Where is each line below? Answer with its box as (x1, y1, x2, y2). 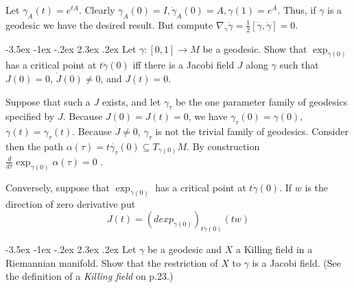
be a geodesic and (147, 242, 222, 256)
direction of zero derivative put (5, 196, 136, 211)
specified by (5, 109, 55, 123)
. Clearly (78, 3, 115, 16)
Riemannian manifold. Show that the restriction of (5, 255, 218, 269)
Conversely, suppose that (5, 180, 110, 194)
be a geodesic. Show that (202, 41, 307, 56)
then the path (5, 139, 64, 154)
